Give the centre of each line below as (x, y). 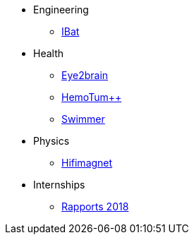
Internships (59, 185)
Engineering (61, 10)
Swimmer (83, 119)
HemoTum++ (92, 97)
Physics (51, 141)
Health (49, 53)
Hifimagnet (87, 163)
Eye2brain (85, 75)
